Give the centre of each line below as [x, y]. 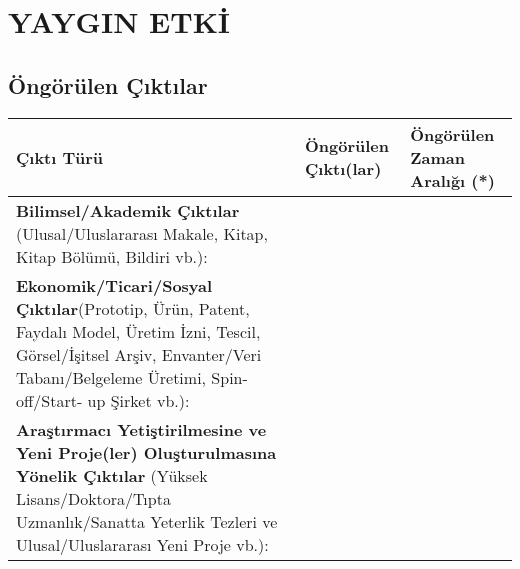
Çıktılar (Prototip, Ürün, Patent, [133, 308]
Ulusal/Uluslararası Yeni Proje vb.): [142, 544]
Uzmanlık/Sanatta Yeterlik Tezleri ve [147, 521]
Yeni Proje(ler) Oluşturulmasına [146, 452]
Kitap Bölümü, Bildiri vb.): [112, 256]
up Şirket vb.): [138, 400]
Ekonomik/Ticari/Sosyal [114, 285]
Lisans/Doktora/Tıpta [93, 498]
